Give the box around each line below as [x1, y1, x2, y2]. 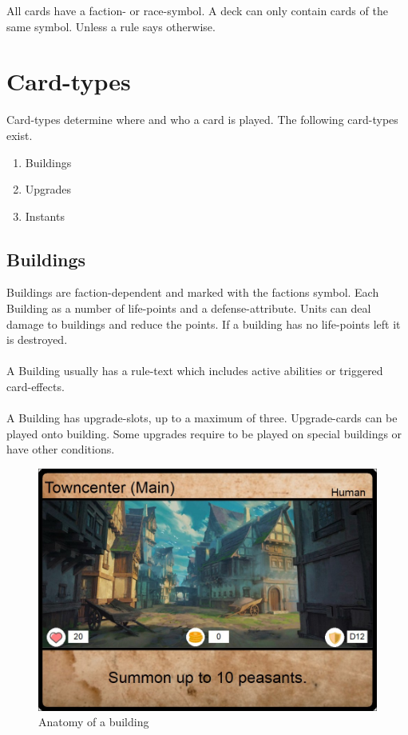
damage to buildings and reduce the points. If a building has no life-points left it [6, 315, 401, 332]
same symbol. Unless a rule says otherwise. [6, 18, 216, 34]
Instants [25, 207, 65, 224]
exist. [6, 126, 33, 143]
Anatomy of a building [38, 713, 149, 730]
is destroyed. [6, 331, 68, 348]
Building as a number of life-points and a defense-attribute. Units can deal [6, 300, 371, 317]
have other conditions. [6, 441, 115, 457]
